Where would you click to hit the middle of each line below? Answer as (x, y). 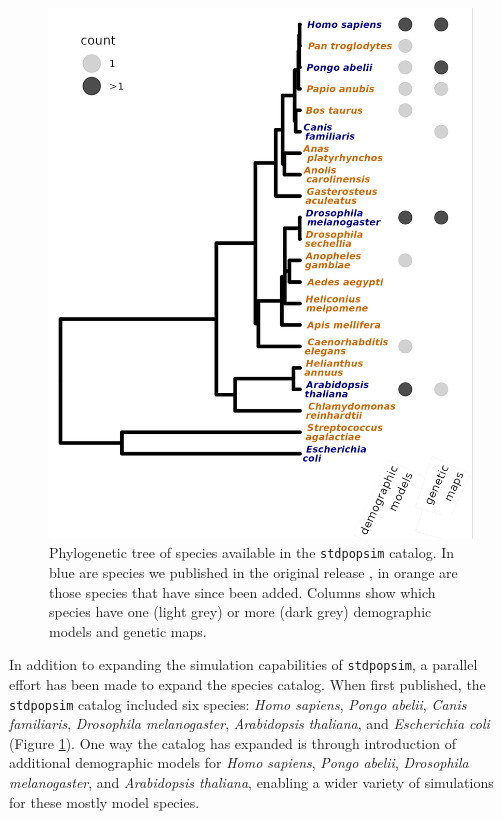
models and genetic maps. (128, 630)
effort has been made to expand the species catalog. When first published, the (247, 684)
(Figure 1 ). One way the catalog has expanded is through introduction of (232, 742)
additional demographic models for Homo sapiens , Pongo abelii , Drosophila (239, 762)
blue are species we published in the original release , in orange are (253, 572)
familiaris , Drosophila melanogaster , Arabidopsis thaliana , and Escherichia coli (249, 723)
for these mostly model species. (104, 801)
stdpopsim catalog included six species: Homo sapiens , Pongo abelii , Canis (238, 703)
